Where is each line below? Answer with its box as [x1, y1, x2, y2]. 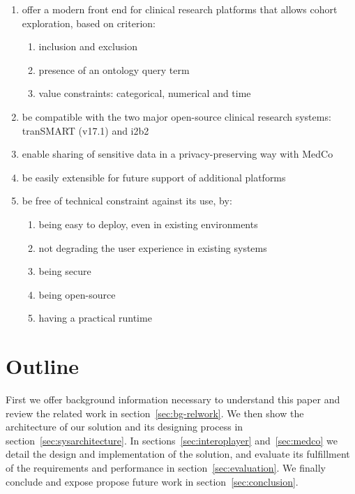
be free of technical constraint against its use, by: [22, 193, 232, 208]
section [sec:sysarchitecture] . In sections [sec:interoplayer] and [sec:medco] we [6, 433, 338, 447]
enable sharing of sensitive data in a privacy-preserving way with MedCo [22, 147, 333, 161]
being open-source [38, 287, 116, 301]
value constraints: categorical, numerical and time [38, 86, 251, 100]
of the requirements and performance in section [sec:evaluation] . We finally [6, 461, 326, 474]
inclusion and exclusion [38, 39, 137, 54]
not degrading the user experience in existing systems [38, 240, 267, 255]
